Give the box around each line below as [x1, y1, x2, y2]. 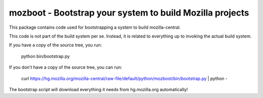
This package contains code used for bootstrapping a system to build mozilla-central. [9, 24, 181, 30]
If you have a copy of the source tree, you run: [9, 42, 102, 48]
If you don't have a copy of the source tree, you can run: [9, 64, 122, 70]
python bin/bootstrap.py [21, 53, 70, 59]
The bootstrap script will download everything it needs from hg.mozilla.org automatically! [9, 86, 188, 92]
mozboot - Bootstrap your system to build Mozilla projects [9, 7, 249, 18]
